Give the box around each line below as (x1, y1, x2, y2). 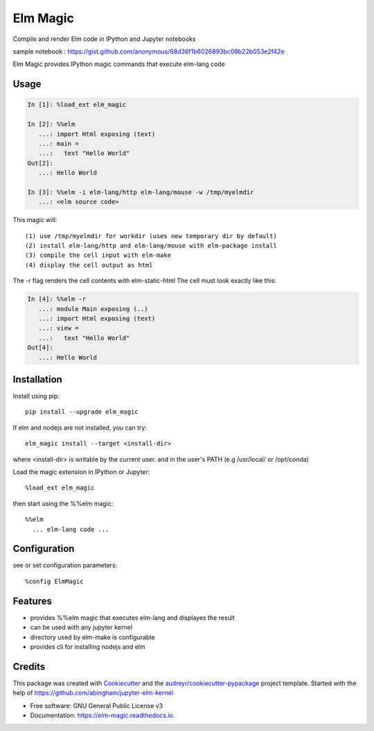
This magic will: (12, 216, 57, 224)
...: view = (38, 324, 79, 333)
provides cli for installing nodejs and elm (30, 642, 145, 650)
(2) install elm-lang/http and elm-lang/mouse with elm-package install (25, 242, 277, 249)
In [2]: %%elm (27, 120, 75, 128)
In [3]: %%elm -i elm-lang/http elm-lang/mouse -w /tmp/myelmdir (27, 188, 254, 196)
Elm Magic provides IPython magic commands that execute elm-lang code (12, 60, 225, 69)
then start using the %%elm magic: (12, 499, 114, 507)
